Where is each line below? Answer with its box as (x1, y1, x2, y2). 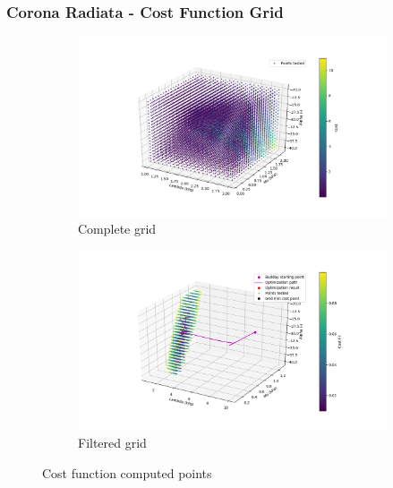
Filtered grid (78, 433, 147, 452)
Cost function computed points (42, 463, 212, 482)
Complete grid (78, 219, 157, 238)
